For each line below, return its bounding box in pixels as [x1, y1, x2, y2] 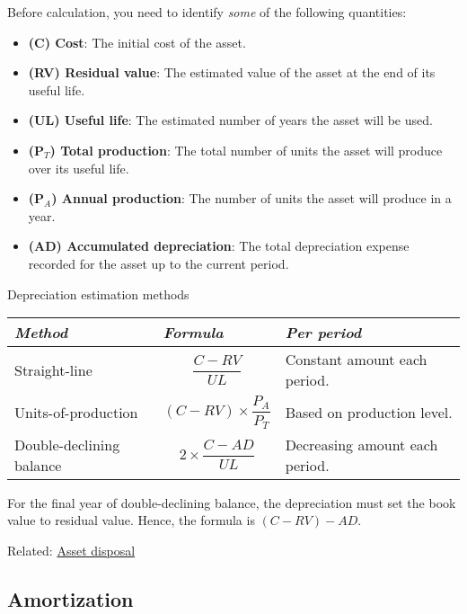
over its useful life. [28, 158, 129, 177]
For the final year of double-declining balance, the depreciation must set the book [7, 493, 456, 512]
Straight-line [14, 359, 93, 380]
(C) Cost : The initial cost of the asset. [28, 32, 246, 51]
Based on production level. [285, 401, 453, 423]
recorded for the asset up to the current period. [28, 254, 289, 272]
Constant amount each [285, 349, 427, 370]
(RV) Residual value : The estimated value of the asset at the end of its [28, 63, 436, 82]
